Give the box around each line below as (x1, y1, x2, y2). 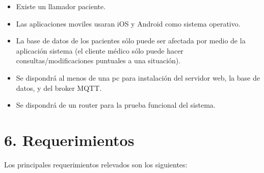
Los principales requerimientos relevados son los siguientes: (4, 159, 188, 169)
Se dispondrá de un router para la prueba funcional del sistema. (16, 100, 216, 110)
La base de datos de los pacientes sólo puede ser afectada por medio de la (16, 35, 246, 46)
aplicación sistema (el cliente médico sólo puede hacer (16, 45, 183, 56)
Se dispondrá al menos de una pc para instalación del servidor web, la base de (16, 72, 260, 83)
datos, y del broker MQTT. (16, 82, 102, 93)
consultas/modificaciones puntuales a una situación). (16, 55, 181, 66)
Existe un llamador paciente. (16, 1, 106, 11)
